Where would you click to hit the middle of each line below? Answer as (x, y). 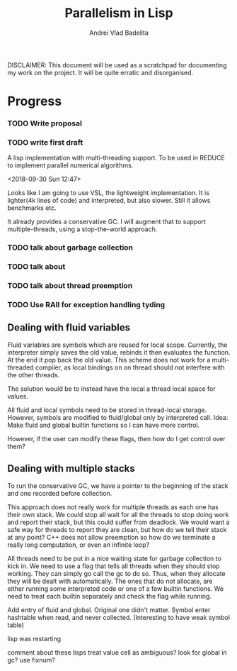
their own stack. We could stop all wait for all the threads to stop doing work (118, 514)
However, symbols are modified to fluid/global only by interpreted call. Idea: (118, 417)
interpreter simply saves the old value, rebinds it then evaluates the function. (119, 352)
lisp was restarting (34, 638)
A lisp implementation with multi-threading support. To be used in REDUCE (116, 158)
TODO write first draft (45, 142)
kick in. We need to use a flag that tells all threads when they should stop (114, 566)
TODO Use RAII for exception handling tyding (86, 305)
